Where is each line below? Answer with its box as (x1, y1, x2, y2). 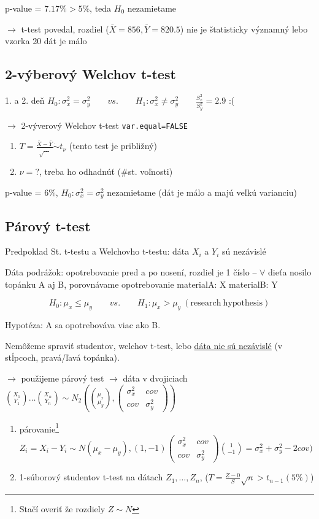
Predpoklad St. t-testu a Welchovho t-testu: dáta (5, 245, 190, 258)
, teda (90, 2, 112, 14)
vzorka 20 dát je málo (5, 34, 87, 47)
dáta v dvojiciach (123, 371, 188, 384)
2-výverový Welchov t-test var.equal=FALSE (21, 118, 188, 131)
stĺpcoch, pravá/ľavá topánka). (5, 351, 120, 364)
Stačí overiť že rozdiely (19, 502, 106, 515)
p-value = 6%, (5, 185, 58, 198)
